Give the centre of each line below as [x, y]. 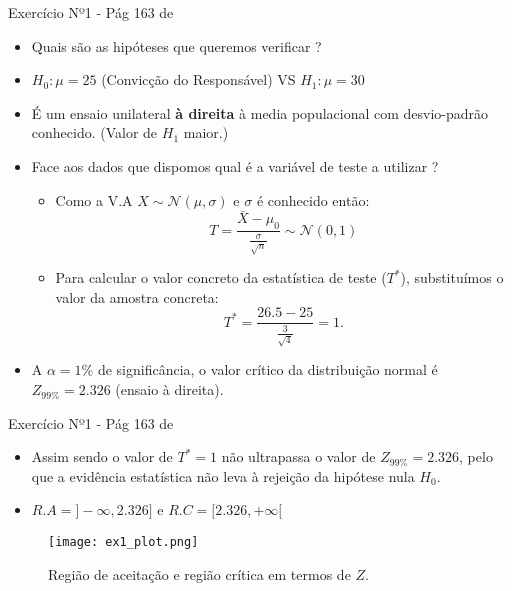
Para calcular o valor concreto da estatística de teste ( [221, 277]
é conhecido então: [313, 199]
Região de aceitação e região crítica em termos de [199, 573]
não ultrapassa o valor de [298, 456]
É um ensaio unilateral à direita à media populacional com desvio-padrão [260, 112]
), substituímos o [452, 277]
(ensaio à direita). [169, 389]
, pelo [476, 456]
